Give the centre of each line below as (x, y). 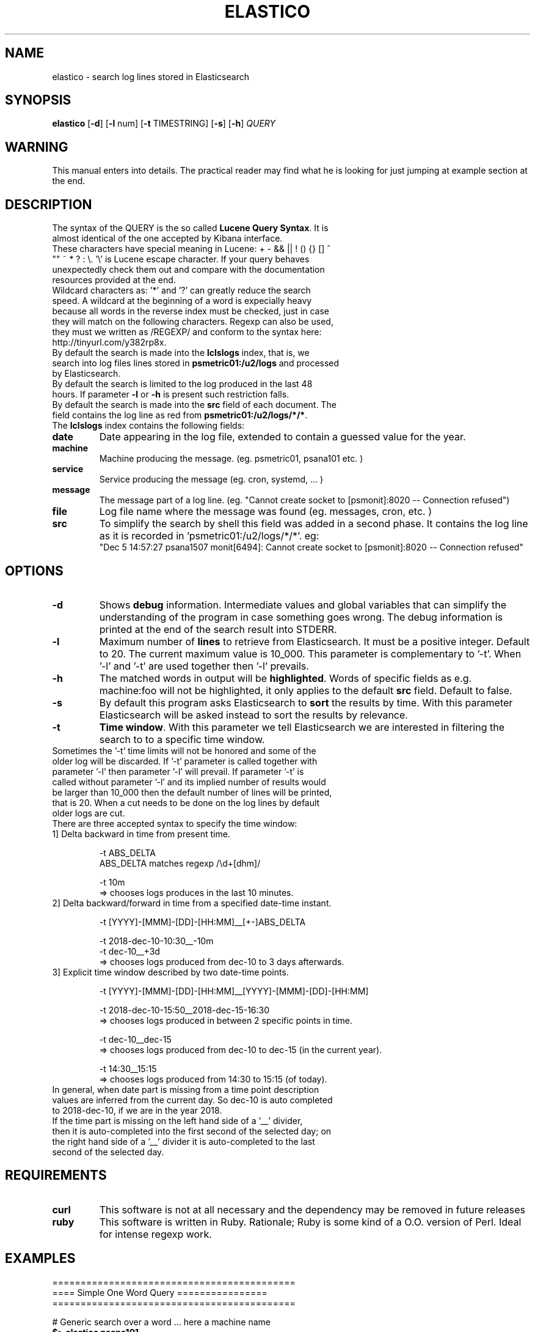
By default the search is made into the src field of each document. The (194, 405)
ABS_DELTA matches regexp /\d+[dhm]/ (180, 863)
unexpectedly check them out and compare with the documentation (188, 270)
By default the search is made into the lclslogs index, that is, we (181, 353)
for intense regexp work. (155, 1234)
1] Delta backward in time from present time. (141, 834)
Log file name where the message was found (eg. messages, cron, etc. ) (266, 512)
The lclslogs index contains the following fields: (148, 426)
